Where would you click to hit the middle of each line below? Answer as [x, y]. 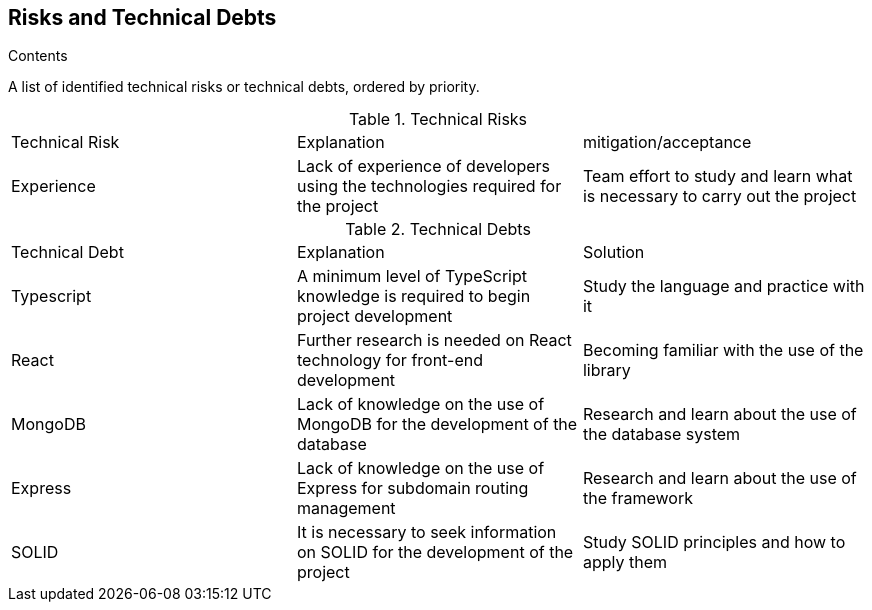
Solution [613, 252]
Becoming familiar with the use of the [723, 350]
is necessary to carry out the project [719, 196]
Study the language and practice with [723, 286]
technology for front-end [389, 360]
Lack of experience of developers [423, 166]
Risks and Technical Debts [142, 17]
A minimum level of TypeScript [411, 276]
